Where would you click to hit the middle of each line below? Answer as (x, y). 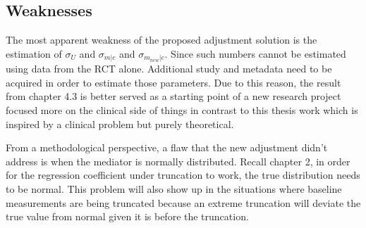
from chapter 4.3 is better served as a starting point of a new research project (173, 96)
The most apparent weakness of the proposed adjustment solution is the (161, 40)
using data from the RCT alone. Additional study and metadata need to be (169, 69)
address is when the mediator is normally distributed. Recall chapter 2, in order (178, 161)
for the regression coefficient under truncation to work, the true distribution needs (183, 175)
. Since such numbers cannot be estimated (255, 53)
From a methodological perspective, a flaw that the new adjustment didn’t (167, 147)
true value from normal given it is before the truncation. (127, 216)
